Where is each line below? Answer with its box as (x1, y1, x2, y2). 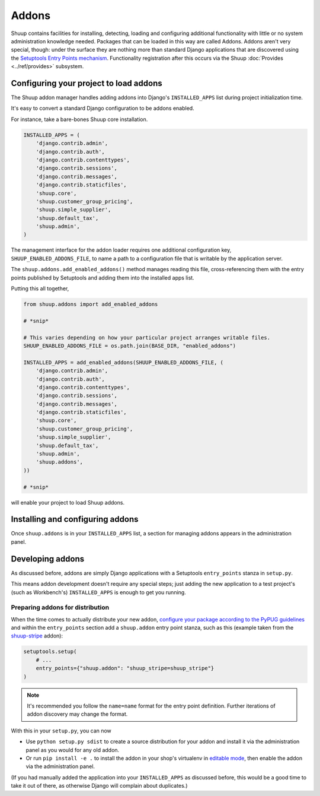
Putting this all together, (11, 285, 69, 292)
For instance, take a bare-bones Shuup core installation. (11, 116, 148, 123)
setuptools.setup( (23, 648, 77, 655)
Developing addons (11, 554, 85, 564)
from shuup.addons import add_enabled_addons (23, 301, 158, 307)
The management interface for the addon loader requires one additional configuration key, (11, 246, 232, 253)
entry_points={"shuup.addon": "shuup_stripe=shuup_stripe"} (36, 665, 215, 672)
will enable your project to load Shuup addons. (11, 499, 124, 506)
